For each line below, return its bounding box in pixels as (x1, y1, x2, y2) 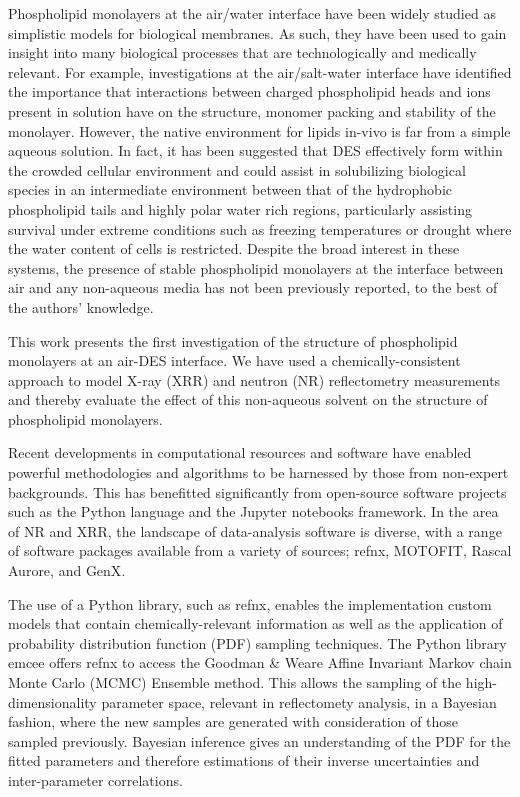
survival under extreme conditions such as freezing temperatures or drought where (8, 218, 512, 239)
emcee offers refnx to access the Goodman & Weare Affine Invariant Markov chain (8, 652, 512, 673)
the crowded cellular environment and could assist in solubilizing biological (8, 159, 466, 180)
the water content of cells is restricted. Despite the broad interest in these (8, 238, 460, 259)
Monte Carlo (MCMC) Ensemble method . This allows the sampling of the (8, 672, 462, 692)
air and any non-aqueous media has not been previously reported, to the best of (8, 277, 498, 298)
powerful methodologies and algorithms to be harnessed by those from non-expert (8, 462, 509, 483)
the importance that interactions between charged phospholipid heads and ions (8, 81, 491, 102)
